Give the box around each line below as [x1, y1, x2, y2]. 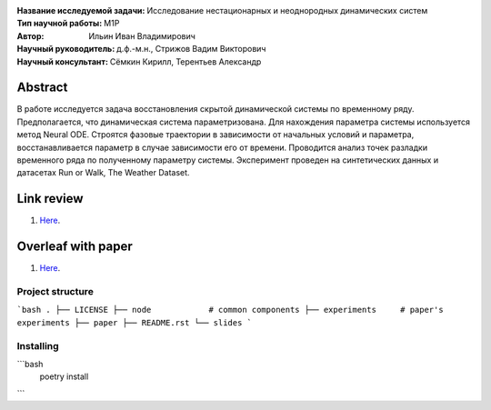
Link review [16, 191, 84, 206]
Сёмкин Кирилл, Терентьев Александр [109, 55, 262, 67]
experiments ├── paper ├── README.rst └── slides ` [16, 317, 253, 327]
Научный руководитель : [16, 44, 115, 55]
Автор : [16, 30, 45, 41]
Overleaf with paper [16, 239, 133, 255]
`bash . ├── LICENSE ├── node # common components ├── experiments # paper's [16, 305, 445, 315]
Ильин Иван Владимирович [88, 30, 195, 41]
